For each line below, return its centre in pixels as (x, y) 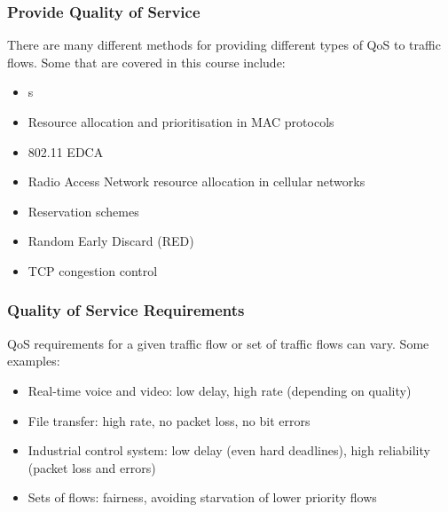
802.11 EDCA (66, 151)
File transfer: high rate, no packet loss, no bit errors (169, 420)
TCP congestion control (93, 270)
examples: (34, 361)
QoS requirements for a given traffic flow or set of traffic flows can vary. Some (218, 343)
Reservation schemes (83, 211)
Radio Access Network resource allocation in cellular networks (196, 181)
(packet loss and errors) (92, 467)
